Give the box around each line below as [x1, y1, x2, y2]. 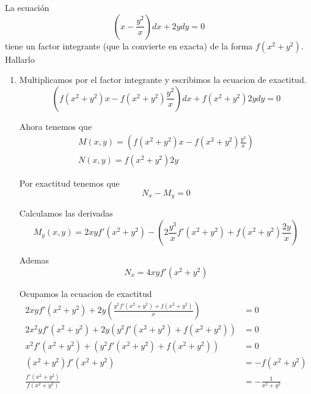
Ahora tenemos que [19, 120, 92, 132]
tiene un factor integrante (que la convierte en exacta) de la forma [5, 39, 253, 52]
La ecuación [5, 1, 49, 13]
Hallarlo [5, 52, 35, 65]
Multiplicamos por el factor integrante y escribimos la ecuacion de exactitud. [19, 73, 307, 86]
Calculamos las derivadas [19, 207, 113, 220]
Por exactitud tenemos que [19, 177, 120, 190]
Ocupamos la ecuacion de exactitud [19, 287, 152, 299]
